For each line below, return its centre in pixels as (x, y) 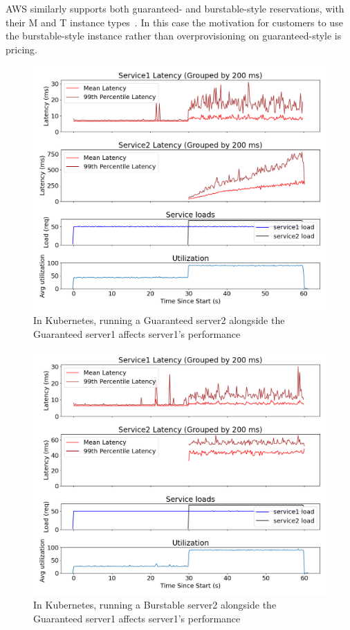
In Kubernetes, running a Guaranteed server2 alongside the (159, 320)
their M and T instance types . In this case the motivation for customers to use (174, 22)
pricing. (21, 49)
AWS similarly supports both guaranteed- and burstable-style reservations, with (175, 8)
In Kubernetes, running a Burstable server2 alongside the (155, 605)
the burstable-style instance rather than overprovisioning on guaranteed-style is (174, 36)
